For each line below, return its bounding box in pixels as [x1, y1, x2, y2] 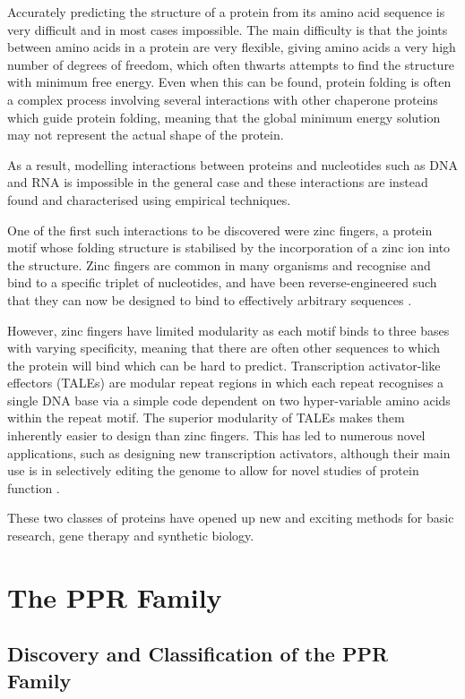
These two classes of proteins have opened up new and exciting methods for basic [7, 508, 454, 527]
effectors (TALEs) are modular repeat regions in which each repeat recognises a [7, 373, 444, 392]
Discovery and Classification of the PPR [7, 640, 389, 668]
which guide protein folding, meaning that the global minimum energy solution [7, 107, 441, 126]
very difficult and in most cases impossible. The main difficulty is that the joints [7, 20, 448, 38]
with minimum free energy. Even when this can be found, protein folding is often [7, 72, 452, 91]
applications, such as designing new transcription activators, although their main [7, 443, 451, 462]
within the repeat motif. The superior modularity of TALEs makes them [7, 408, 405, 427]
